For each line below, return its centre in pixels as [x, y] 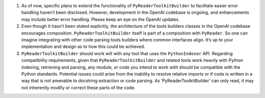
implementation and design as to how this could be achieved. [83, 47]
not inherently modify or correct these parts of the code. [79, 87]
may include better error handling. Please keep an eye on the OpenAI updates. [101, 19]
